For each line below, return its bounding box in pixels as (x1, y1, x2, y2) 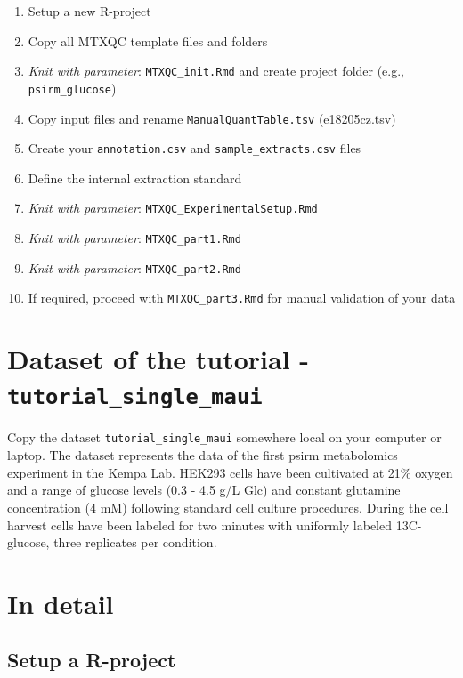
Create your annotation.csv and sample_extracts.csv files (28, 139, 361, 157)
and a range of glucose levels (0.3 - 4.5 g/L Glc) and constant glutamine (7, 480, 401, 499)
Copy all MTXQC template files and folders (28, 31, 268, 50)
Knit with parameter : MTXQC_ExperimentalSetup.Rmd (28, 198, 318, 217)
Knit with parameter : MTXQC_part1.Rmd (28, 229, 241, 247)
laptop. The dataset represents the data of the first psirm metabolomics (7, 446, 398, 464)
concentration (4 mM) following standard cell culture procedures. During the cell (7, 497, 449, 516)
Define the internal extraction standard (28, 168, 242, 187)
